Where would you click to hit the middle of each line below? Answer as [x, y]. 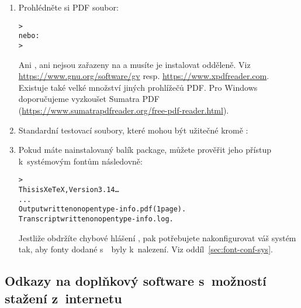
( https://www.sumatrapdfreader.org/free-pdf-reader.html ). [124, 110]
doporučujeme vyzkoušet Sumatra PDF [89, 99]
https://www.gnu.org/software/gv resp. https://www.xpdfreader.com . [144, 76]
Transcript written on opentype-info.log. [96, 219]
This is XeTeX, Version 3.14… [69, 189]
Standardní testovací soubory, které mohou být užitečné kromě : [133, 130]
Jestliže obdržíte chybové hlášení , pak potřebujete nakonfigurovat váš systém [157, 237]
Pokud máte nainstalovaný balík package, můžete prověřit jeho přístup [145, 150]
